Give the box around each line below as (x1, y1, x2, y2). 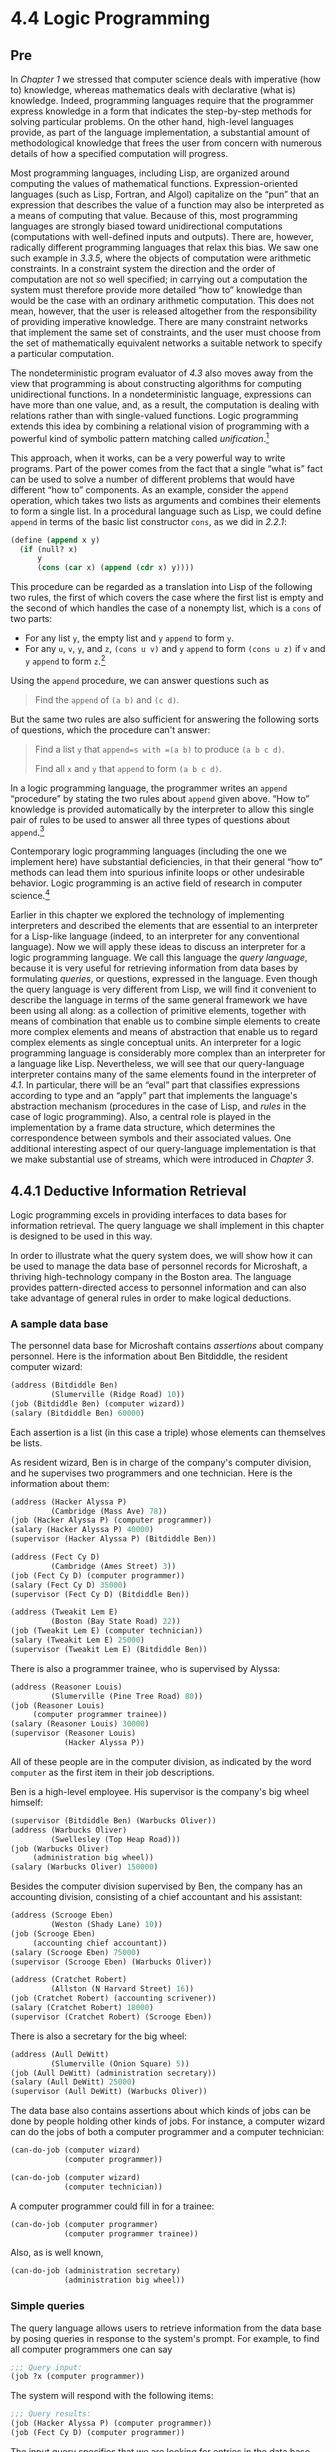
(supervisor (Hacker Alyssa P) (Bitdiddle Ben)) (10, 1534, 217, 1544)
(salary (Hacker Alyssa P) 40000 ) (10, 1525, 155, 1535)
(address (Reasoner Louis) (10, 1682, 123, 1692)
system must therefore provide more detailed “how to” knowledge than (10, 284, 303, 296)
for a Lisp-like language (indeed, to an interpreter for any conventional (10, 930, 300, 942)
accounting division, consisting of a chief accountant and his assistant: (10, 1891, 303, 1903)
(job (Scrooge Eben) (10, 1928, 97, 1939)
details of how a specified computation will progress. (10, 148, 228, 159)
